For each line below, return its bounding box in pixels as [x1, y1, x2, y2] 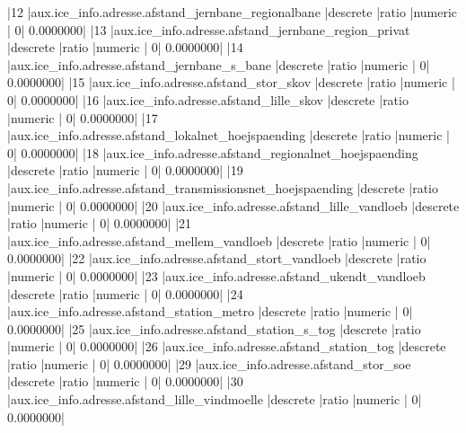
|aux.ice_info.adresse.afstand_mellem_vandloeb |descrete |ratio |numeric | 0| [7, 231, 431, 250]
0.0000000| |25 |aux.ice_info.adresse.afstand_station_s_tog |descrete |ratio [7, 319, 421, 338]
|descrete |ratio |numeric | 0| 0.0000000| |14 [7, 38, 243, 57]
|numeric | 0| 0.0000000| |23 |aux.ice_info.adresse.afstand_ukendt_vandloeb [7, 266, 426, 285]
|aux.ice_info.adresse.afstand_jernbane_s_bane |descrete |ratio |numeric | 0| [7, 55, 430, 74]
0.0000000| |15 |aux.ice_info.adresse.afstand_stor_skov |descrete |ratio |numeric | [7, 73, 455, 92]
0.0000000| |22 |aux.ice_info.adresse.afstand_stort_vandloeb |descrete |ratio [7, 249, 426, 268]
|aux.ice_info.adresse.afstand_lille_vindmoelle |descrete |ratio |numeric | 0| [7, 390, 422, 409]
